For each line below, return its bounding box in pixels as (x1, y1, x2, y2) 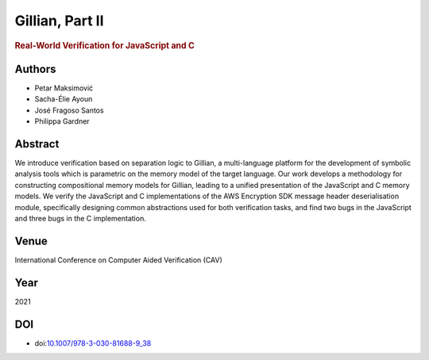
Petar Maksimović (34, 83, 94, 93)
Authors (14, 62, 56, 75)
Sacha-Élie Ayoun (34, 94, 93, 104)
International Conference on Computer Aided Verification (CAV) (14, 255, 222, 265)
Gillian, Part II (14, 12, 104, 29)
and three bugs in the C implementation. (14, 213, 146, 223)
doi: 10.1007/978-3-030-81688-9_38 (34, 338, 152, 348)
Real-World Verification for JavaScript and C (14, 40, 195, 51)
